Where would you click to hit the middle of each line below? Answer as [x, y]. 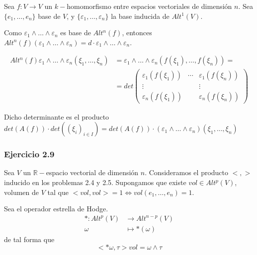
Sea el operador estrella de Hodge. [56, 209]
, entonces [137, 32]
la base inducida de [140, 16]
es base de [76, 32]
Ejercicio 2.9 [29, 154]
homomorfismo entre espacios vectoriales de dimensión [149, 6]
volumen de [21, 192]
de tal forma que [29, 239]
